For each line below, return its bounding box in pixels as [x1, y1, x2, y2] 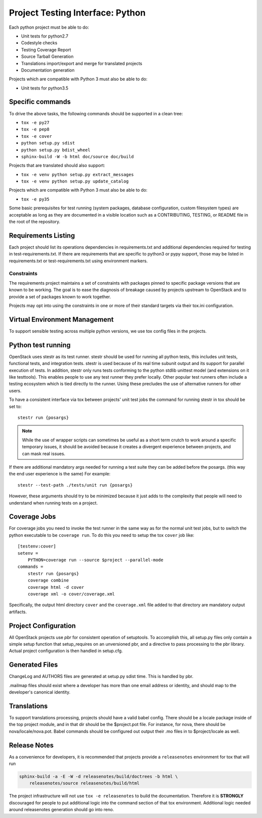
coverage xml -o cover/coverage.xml [27, 591, 115, 597]
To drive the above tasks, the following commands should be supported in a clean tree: [9, 110, 183, 116]
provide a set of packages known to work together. [9, 293, 111, 299]
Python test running [9, 341, 71, 349]
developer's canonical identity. [9, 689, 70, 695]
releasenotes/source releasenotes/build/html [29, 781, 140, 786]
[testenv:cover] [17, 544, 56, 549]
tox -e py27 [21, 120, 49, 125]
